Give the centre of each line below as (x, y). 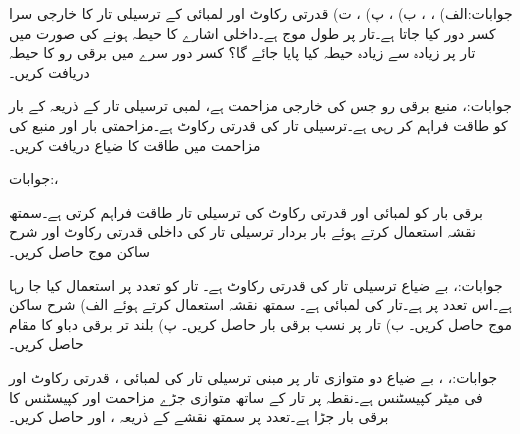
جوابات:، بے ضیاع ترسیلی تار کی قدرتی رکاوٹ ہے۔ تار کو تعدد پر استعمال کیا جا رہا (256, 284)
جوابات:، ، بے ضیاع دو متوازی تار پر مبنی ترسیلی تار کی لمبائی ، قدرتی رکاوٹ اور (253, 376)
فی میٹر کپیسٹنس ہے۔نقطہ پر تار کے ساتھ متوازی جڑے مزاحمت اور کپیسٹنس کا (246, 396)
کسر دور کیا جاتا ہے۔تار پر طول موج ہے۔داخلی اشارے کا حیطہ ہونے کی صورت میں (252, 32)
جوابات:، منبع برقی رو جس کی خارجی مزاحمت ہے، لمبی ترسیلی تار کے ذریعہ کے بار (260, 105)
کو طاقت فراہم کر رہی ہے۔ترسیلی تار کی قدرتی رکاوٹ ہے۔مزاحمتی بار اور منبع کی (258, 124)
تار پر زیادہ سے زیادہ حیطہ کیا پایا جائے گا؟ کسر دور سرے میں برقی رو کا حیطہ (242, 52)
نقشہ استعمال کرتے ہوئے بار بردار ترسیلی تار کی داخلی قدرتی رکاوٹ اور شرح (242, 231)
